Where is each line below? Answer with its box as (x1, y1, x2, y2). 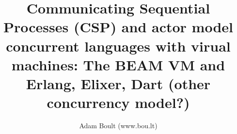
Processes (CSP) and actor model (3, 17, 233, 37)
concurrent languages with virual (6, 36, 231, 55)
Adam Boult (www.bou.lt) (79, 121, 158, 131)
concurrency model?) (47, 93, 190, 112)
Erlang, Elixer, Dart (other (26, 73, 211, 93)
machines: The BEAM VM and (11, 54, 225, 74)
